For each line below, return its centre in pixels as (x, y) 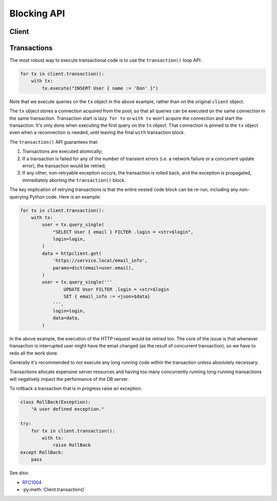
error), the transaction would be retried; (64, 166)
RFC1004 (32, 482)
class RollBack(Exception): (55, 402)
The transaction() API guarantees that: (54, 142)
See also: (19, 473)
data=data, (66, 318)
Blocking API (37, 13)
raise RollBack (72, 445)
